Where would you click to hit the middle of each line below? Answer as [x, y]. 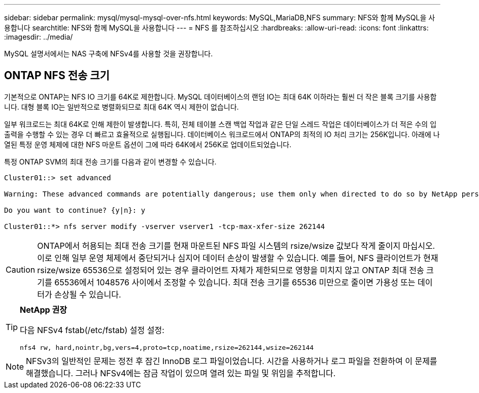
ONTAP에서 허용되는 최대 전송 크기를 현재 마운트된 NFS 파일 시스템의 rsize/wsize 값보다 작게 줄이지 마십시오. [236, 245]
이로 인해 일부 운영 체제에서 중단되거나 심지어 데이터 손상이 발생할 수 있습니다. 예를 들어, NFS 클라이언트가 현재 [238, 258]
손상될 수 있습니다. [88, 294]
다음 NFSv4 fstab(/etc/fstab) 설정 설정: [92, 330]
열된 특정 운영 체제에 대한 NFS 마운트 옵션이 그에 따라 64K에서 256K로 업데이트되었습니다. [148, 144]
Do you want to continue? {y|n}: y [75, 210]
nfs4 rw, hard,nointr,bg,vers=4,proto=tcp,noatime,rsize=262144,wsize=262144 [167, 347]
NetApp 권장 [43, 309]
